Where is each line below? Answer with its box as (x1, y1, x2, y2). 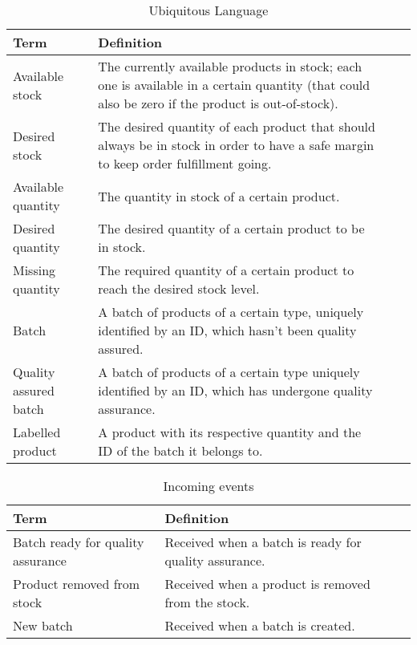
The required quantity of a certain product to (98, 261, 354, 279)
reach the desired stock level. (98, 279, 260, 298)
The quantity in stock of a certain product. (98, 186, 340, 205)
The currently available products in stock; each (98, 57, 362, 75)
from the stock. (164, 593, 250, 611)
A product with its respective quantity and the (98, 423, 362, 441)
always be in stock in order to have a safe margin (98, 136, 374, 154)
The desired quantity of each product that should (98, 117, 375, 136)
